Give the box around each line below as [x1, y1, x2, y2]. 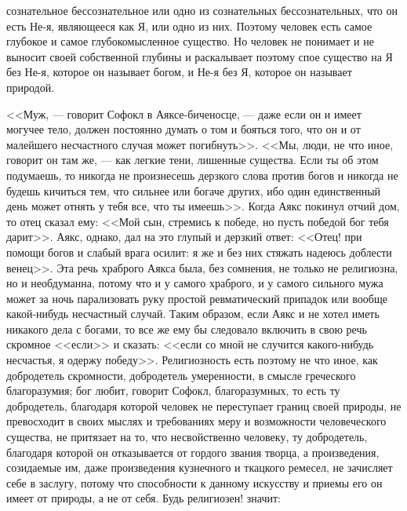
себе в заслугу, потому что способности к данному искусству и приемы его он [6, 474, 383, 491]
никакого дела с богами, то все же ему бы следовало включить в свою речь [6, 320, 367, 337]
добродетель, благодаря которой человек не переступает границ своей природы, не [6, 397, 402, 414]
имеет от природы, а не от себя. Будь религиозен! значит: [6, 490, 281, 506]
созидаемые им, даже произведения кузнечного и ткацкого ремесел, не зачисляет [6, 459, 393, 476]
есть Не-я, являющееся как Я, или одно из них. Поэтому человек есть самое [6, 17, 372, 34]
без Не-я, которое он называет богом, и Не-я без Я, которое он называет [6, 64, 352, 80]
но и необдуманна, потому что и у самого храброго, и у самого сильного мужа [6, 275, 383, 291]
